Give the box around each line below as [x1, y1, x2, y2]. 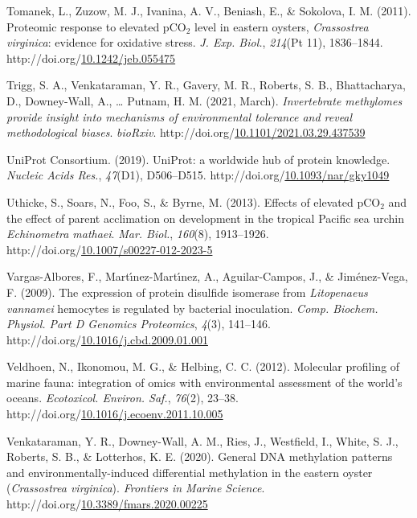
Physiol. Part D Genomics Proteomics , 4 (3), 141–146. [6, 315, 271, 332]
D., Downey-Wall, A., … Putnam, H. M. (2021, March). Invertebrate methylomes [6, 92, 403, 109]
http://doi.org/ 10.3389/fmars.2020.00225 [6, 495, 208, 512]
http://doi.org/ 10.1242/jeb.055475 [6, 49, 176, 66]
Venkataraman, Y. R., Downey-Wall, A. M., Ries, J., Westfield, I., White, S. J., [6, 432, 399, 449]
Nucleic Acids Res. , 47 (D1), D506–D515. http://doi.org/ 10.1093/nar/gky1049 [6, 166, 390, 183]
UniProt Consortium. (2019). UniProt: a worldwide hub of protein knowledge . [6, 150, 390, 167]
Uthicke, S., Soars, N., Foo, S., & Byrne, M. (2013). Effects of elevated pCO [6, 193, 381, 210]
